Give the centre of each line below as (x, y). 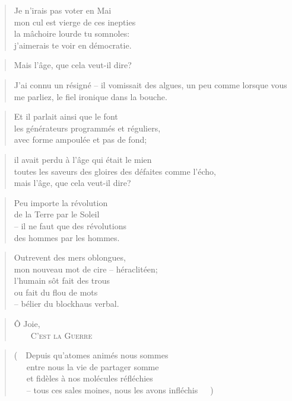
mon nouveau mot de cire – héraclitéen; (86, 269)
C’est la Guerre (61, 335)
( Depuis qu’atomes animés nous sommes (91, 355)
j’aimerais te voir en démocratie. (73, 45)
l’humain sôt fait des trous (62, 280)
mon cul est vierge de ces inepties (75, 22)
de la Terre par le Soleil (57, 214)
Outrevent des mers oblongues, (70, 257)
